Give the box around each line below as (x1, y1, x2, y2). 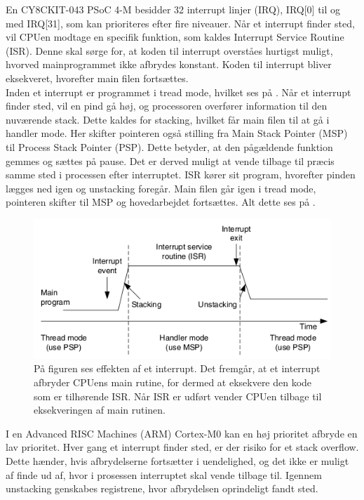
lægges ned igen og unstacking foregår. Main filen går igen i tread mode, (6, 180, 316, 195)
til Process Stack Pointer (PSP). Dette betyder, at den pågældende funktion (6, 139, 333, 154)
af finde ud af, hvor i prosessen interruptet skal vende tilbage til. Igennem (6, 467, 322, 482)
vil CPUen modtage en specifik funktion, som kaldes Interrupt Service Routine (6, 29, 344, 44)
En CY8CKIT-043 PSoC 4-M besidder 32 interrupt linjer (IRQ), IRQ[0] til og (6, 2, 341, 16)
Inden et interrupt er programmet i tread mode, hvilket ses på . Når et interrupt (6, 84, 351, 99)
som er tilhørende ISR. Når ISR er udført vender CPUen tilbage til (34, 388, 322, 403)
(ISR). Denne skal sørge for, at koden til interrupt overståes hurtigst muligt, (6, 43, 333, 58)
